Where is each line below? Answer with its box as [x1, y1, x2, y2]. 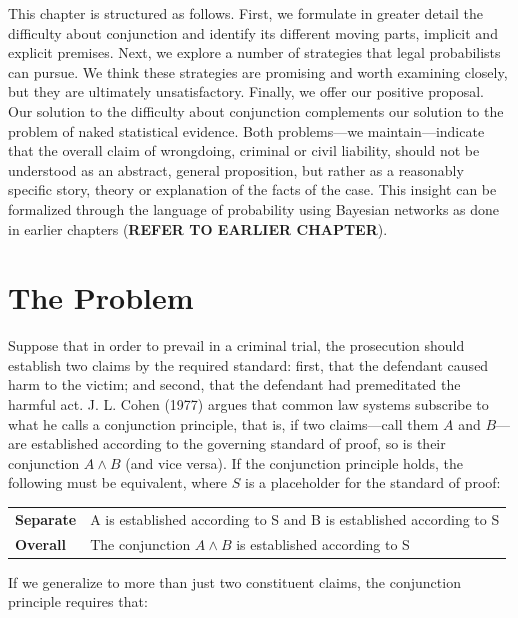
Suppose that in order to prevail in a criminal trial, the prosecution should [8, 335, 465, 356]
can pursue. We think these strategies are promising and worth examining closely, [8, 61, 508, 82]
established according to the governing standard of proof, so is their [31, 433, 446, 454]
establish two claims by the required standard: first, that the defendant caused [8, 354, 489, 375]
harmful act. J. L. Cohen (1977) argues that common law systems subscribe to [8, 394, 489, 415]
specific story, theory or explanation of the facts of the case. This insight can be [8, 179, 497, 200]
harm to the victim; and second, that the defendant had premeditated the [8, 374, 461, 395]
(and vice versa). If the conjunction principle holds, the [125, 452, 464, 473]
